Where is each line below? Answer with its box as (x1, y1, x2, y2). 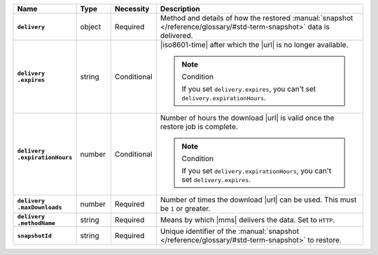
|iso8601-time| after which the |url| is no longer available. (160, 40, 349, 49)
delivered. (160, 31, 193, 40)
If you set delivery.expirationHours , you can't (181, 166, 332, 175)
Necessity (114, 4, 150, 13)
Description (160, 4, 200, 13)
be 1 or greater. (160, 204, 211, 213)
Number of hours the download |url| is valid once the (160, 113, 335, 123)
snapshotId (17, 232, 52, 240)
